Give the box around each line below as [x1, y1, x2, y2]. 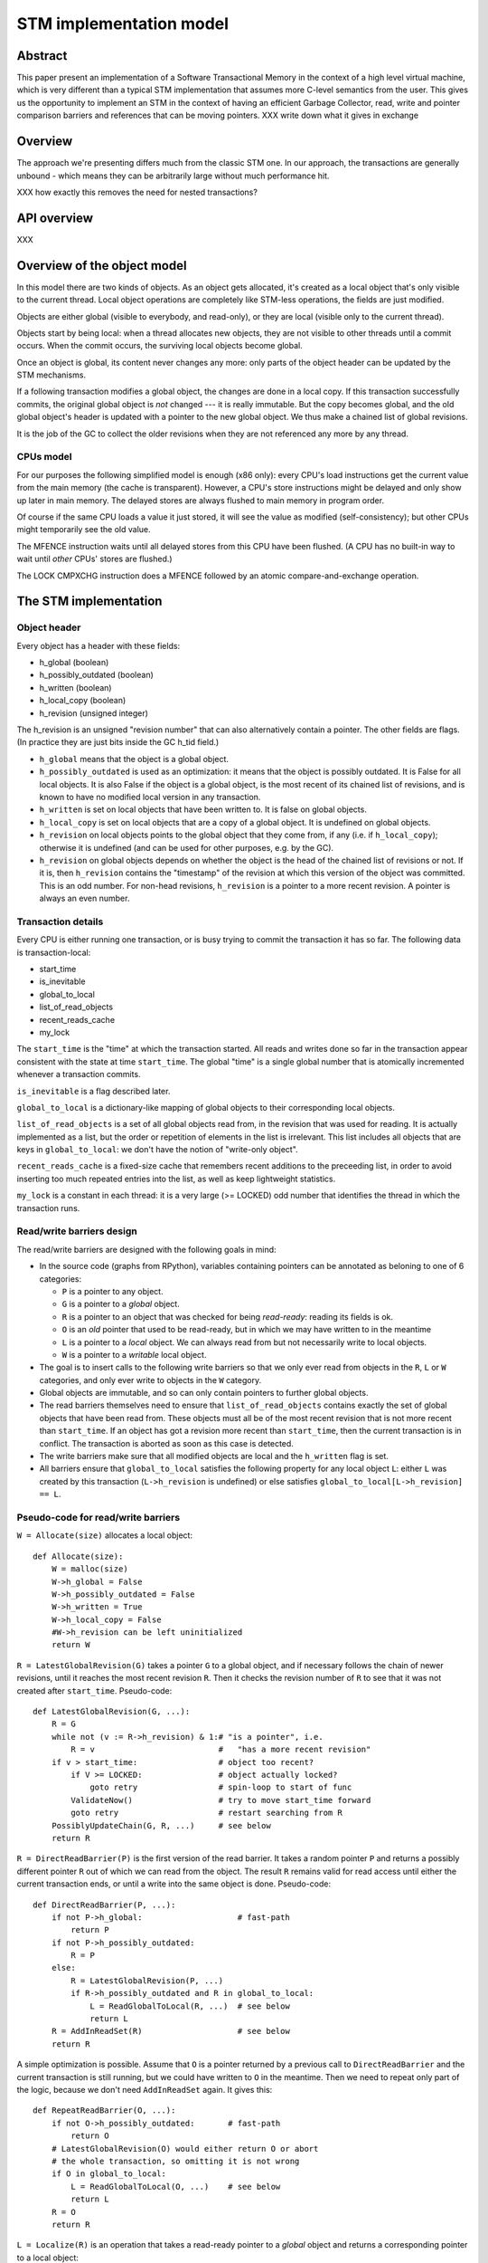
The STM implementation [16, 594, 163, 609]
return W [51, 1639, 90, 1650]
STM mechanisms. [16, 369, 86, 380]
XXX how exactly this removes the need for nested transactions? [16, 186, 258, 197]
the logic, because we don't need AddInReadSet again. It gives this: [16, 2084, 273, 2095]
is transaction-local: [16, 947, 91, 958]
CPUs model [16, 451, 72, 463]
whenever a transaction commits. [16, 1069, 141, 1080]
